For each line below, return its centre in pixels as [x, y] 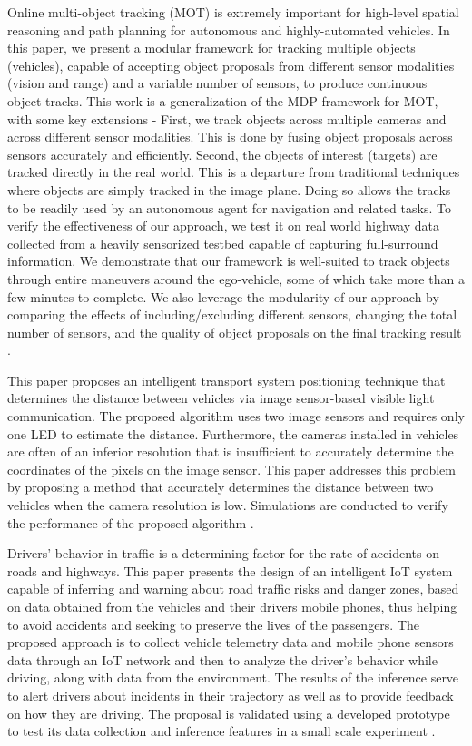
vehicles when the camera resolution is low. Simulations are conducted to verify [228, 505]
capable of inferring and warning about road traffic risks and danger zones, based [233, 589]
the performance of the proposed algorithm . [131, 522]
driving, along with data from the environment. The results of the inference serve [233, 677]
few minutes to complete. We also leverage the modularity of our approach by [223, 296]
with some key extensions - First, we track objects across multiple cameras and [227, 118]
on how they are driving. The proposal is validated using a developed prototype [229, 713]
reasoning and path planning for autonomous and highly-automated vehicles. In [229, 29]
